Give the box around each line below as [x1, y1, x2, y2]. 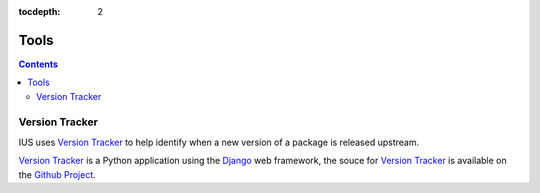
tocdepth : [18, 6, 61, 17]
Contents [18, 58, 59, 70]
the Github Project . [18, 168, 97, 180]
